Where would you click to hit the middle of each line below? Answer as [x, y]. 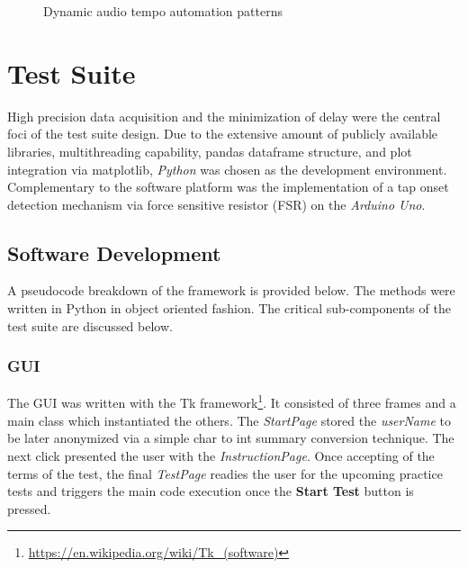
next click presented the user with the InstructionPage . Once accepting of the [221, 455]
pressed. [29, 508]
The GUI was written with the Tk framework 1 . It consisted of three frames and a [232, 401]
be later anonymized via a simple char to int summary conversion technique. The [231, 438]
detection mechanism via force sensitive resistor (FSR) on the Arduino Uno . [216, 204]
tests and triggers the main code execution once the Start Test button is [211, 491]
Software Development [114, 252]
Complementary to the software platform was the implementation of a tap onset [228, 187]
